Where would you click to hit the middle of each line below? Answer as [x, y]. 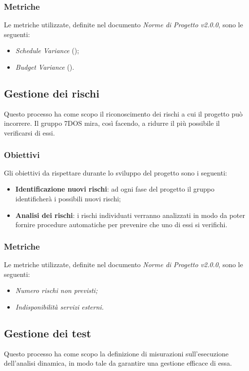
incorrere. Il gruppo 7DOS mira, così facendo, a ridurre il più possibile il [112, 123]
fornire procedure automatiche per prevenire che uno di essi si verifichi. [121, 225]
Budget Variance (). [45, 67]
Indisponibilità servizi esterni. [59, 306]
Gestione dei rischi [52, 93]
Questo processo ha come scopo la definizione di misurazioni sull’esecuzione [116, 353]
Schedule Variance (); [47, 50]
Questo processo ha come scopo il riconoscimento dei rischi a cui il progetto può [123, 113]
